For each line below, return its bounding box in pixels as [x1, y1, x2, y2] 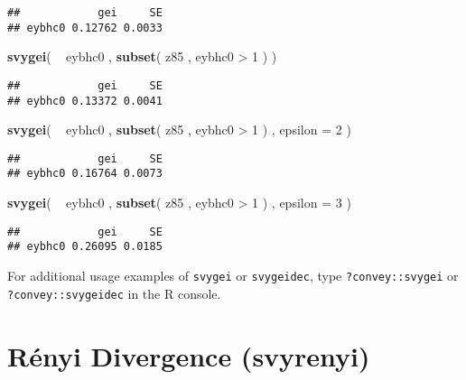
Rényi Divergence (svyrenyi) [7, 337, 370, 374]
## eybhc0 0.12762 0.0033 [7, 21, 163, 34]
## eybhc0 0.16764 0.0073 [7, 167, 163, 181]
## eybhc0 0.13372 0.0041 [7, 94, 163, 107]
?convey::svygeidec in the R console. [7, 283, 221, 302]
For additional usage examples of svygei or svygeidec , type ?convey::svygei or [7, 266, 459, 285]
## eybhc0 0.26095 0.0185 [7, 240, 163, 254]
